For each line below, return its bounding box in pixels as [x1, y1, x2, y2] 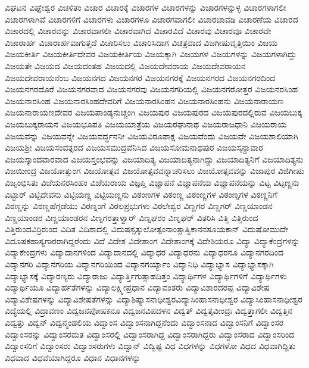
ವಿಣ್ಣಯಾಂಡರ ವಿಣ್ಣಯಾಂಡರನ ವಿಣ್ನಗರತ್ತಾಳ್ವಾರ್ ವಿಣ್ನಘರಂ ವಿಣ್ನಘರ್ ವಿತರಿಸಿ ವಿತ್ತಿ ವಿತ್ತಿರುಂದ [5, 211, 258, 223]
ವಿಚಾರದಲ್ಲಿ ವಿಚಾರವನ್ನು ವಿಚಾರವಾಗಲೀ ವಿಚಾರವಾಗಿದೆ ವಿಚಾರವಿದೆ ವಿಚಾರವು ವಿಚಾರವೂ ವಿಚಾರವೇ [5, 24, 271, 37]
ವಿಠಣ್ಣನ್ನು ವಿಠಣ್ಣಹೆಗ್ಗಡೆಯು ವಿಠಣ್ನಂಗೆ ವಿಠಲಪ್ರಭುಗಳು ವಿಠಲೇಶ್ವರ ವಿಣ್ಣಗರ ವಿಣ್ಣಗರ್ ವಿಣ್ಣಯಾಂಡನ [5, 199, 273, 212]
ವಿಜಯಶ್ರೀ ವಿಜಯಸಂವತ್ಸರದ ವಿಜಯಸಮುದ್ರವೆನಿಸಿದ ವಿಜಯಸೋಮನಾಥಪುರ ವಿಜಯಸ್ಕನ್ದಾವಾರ [5, 141, 263, 154]
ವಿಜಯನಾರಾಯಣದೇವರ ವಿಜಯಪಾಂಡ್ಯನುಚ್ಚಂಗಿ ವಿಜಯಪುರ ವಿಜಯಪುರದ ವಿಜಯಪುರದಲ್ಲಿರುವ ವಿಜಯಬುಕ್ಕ [5, 106, 302, 118]
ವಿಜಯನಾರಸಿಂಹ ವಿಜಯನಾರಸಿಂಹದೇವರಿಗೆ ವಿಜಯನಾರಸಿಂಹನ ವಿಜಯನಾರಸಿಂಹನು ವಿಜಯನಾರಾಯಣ [5, 94, 283, 107]
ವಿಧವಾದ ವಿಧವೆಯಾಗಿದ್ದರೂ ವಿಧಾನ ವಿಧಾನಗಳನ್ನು [5, 351, 141, 363]
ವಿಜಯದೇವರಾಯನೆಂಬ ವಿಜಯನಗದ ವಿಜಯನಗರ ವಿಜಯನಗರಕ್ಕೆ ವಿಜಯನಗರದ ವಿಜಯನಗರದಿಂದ [5, 71, 276, 83]
